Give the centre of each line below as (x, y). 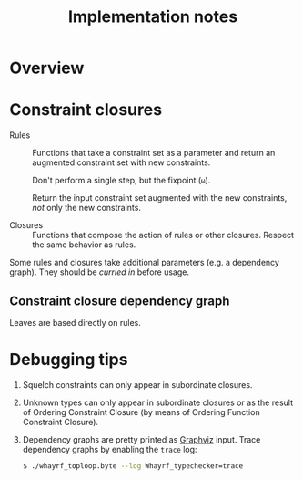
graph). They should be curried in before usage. (99, 272)
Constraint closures (86, 110)
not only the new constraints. (86, 208)
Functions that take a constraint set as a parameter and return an (154, 153)
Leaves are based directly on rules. (75, 322)
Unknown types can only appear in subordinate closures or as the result (158, 402)
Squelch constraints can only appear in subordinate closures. (137, 384)
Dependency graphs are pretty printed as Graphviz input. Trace (141, 439)
